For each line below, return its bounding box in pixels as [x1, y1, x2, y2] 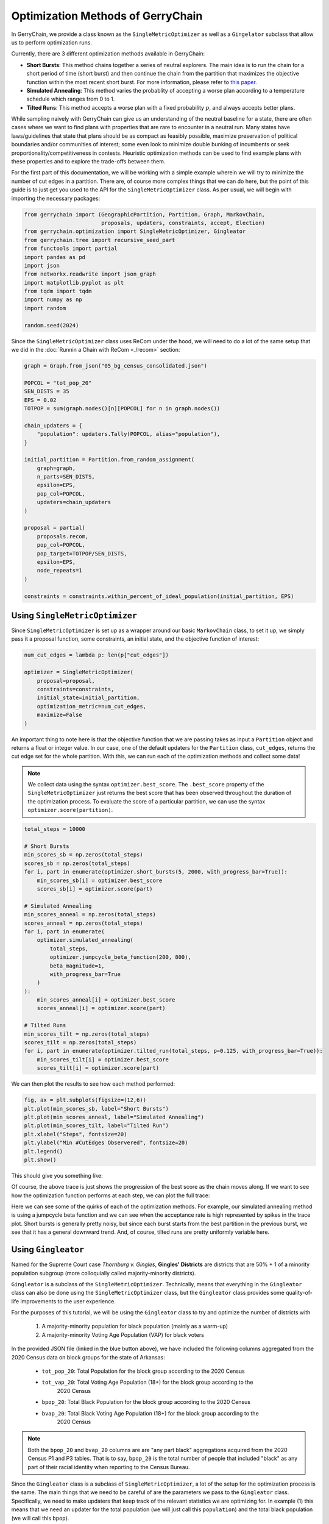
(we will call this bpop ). [11, 1514, 69, 1522]
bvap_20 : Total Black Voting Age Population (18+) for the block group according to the [41, 1409, 259, 1417]
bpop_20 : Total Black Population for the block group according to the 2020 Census [41, 1398, 251, 1406]
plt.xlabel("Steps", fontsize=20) [24, 1131, 127, 1138]
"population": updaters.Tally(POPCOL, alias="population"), [37, 430, 221, 438]
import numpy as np [24, 296, 82, 303]
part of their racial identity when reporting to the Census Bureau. [27, 1463, 190, 1470]
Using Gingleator [11, 1244, 85, 1255]
